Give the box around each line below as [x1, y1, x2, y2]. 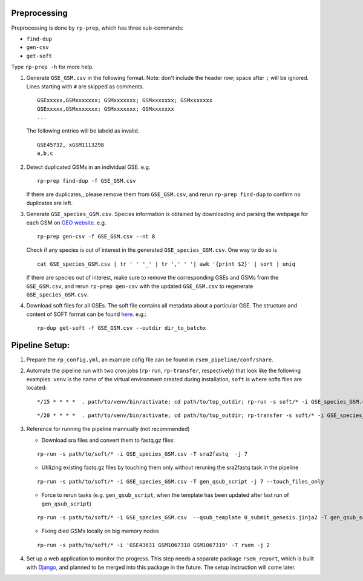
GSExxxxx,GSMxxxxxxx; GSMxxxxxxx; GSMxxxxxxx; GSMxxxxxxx [37, 97, 213, 104]
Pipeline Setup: [11, 340, 70, 350]
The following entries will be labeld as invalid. [26, 127, 140, 134]
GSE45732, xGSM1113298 [37, 141, 105, 148]
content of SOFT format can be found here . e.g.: [26, 310, 147, 318]
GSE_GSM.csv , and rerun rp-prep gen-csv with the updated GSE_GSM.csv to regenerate [26, 282, 253, 290]
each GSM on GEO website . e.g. [26, 218, 106, 226]
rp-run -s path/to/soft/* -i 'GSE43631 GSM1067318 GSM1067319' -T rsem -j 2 [37, 542, 270, 548]
